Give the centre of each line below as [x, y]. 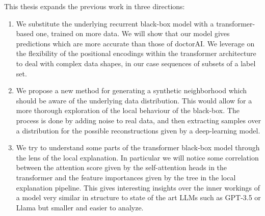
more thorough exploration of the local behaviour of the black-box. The [128, 110]
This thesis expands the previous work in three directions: [95, 6]
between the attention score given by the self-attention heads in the [122, 167]
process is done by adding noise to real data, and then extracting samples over [138, 120]
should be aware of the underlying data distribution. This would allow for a [134, 100]
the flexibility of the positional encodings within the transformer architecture [136, 53]
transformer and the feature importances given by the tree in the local [126, 177]
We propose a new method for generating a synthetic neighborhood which [131, 90]
